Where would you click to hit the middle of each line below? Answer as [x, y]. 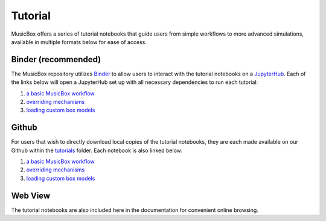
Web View [31, 195]
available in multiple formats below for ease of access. [79, 42]
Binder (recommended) [56, 59]
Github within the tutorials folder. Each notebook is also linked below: [97, 150]
